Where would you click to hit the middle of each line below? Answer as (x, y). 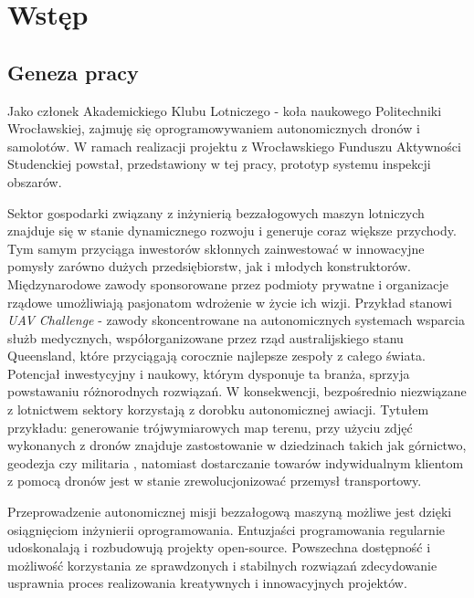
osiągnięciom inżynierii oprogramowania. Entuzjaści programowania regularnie (226, 529)
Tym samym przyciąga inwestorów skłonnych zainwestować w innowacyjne (216, 248)
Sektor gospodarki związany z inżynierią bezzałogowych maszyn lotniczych (216, 212)
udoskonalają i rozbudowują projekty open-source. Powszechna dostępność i (219, 547)
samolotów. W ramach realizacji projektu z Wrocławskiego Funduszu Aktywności (234, 146)
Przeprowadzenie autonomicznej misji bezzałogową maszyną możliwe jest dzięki (230, 512)
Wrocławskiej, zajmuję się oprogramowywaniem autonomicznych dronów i (214, 128)
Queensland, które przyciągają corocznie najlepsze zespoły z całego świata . (216, 356)
